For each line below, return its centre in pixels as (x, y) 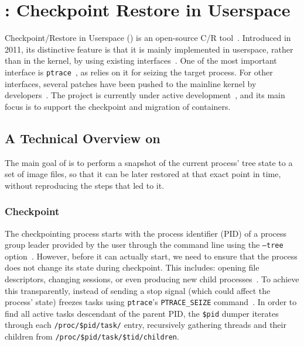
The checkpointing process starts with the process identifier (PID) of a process (146, 233)
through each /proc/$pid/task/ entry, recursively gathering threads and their (146, 325)
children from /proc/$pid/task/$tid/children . (92, 336)
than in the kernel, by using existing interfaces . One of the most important (141, 60)
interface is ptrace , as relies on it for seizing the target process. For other (139, 72)
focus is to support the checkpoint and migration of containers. (118, 106)
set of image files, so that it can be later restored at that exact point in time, (143, 174)
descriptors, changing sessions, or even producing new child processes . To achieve (152, 278)
